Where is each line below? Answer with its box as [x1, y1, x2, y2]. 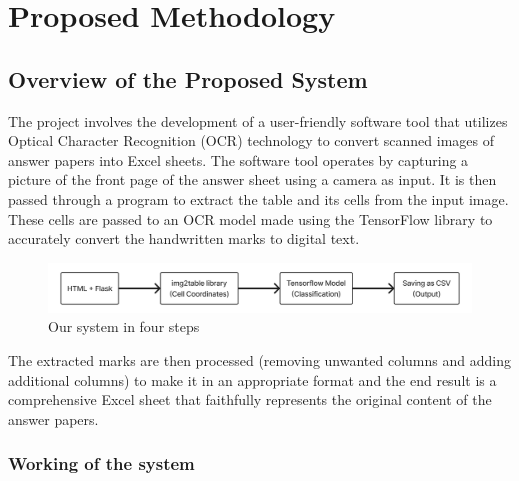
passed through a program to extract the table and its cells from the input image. [8, 188, 509, 209]
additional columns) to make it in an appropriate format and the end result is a [8, 369, 497, 390]
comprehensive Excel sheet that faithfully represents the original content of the [8, 389, 492, 410]
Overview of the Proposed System [8, 63, 368, 94]
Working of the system [8, 451, 195, 476]
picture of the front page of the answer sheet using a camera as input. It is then [8, 169, 497, 190]
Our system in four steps [48, 316, 200, 337]
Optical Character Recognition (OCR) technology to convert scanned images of [8, 130, 494, 151]
